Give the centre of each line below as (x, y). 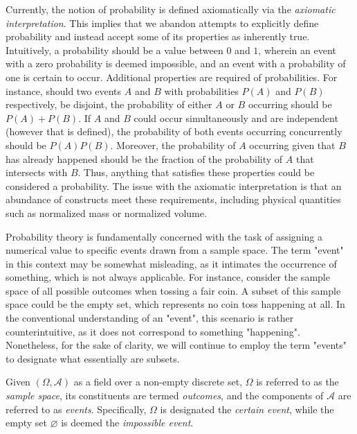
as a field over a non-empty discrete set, (158, 382)
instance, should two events (64, 90)
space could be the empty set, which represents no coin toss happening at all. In (175, 304)
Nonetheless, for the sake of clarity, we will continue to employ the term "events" (176, 345)
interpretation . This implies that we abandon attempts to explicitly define (162, 23)
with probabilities (201, 90)
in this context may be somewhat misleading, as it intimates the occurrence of (171, 263)
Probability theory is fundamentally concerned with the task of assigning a (164, 236)
